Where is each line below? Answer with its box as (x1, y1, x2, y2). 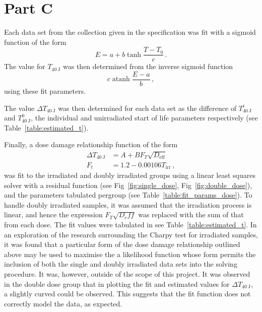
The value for (4, 61, 45, 72)
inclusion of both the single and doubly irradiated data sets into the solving (4, 259, 237, 269)
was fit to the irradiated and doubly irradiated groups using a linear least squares (4, 170, 255, 180)
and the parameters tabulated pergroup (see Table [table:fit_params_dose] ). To (4, 190, 252, 200)
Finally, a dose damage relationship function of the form (4, 139, 178, 150)
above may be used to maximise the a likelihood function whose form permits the (4, 248, 256, 259)
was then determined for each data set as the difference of (58, 102, 237, 113)
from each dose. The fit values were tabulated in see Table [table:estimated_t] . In (4, 219, 257, 230)
